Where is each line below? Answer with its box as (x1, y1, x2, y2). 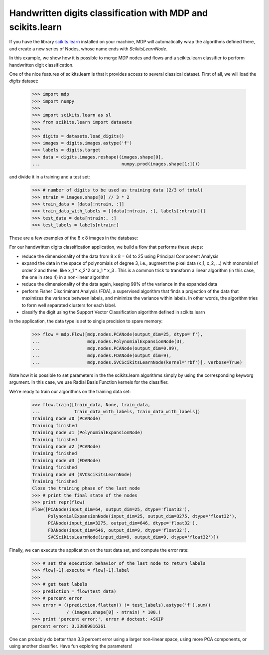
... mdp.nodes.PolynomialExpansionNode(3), (32, 338, 185, 344)
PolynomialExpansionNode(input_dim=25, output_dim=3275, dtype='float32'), (48, 513, 238, 519)
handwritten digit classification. (9, 62, 74, 68)
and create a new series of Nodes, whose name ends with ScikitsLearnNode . (9, 45, 168, 52)
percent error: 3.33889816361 (32, 623, 106, 629)
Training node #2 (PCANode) (32, 444, 101, 450)
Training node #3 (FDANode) (32, 458, 101, 463)
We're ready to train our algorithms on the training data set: (9, 388, 131, 394)
